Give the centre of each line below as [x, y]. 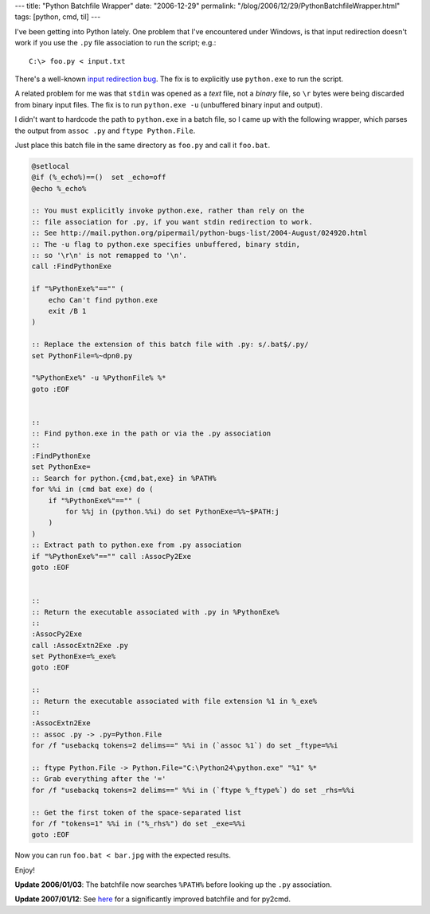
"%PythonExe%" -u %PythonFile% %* [99, 378]
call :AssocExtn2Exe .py [80, 645]
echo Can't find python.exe [103, 300]
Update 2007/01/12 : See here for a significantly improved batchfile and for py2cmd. [152, 899]
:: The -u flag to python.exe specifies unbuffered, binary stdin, [166, 244]
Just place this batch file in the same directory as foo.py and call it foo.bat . [143, 145]
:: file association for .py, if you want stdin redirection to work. [172, 222]
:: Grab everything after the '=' [99, 779]
